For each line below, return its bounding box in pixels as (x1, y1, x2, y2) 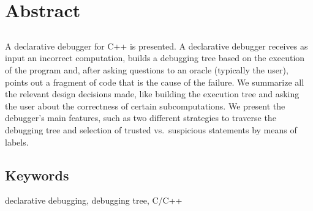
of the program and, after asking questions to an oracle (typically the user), (5, 63, 288, 76)
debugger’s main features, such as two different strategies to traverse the (5, 111, 276, 124)
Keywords (5, 165, 69, 184)
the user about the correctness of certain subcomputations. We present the (5, 99, 285, 112)
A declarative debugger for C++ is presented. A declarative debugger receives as (5, 39, 308, 52)
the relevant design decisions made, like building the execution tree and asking (5, 87, 300, 100)
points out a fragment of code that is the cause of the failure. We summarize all (5, 75, 304, 88)
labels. (5, 135, 29, 148)
